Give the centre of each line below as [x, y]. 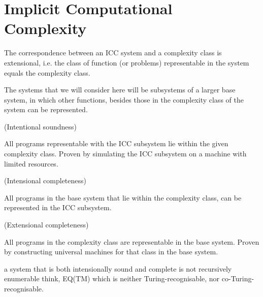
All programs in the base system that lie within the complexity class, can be [123, 197]
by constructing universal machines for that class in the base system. [111, 252]
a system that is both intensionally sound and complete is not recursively [118, 268]
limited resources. [31, 163]
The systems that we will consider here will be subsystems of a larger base [120, 90]
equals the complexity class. [47, 72]
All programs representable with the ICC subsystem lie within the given [116, 143]
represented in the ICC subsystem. [58, 207]
